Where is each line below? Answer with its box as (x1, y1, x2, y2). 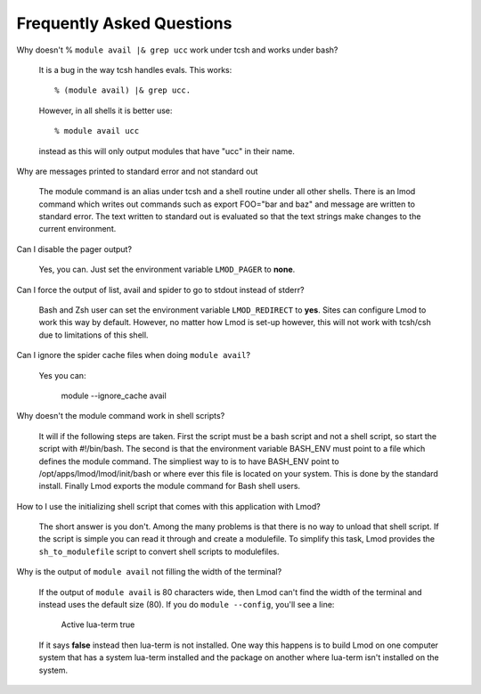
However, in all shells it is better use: (38, 105, 173, 116)
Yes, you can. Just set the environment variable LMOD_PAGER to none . (38, 264, 296, 275)
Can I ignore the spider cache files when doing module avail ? (16, 350, 251, 361)
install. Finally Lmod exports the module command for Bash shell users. (38, 481, 301, 492)
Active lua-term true (61, 619, 135, 630)
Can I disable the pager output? (16, 243, 133, 254)
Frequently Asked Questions (16, 13, 232, 33)
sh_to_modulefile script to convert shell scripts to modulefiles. (38, 546, 280, 557)
